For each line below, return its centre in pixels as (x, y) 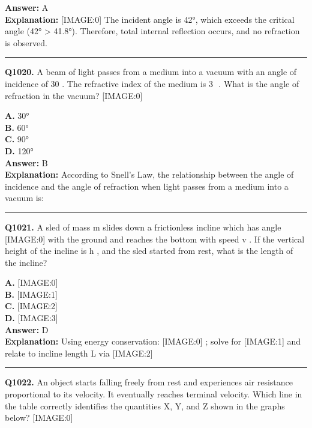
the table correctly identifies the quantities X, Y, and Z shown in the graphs (145, 405)
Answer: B (26, 162)
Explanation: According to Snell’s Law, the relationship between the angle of (149, 174)
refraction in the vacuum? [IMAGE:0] (74, 95)
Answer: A (27, 7)
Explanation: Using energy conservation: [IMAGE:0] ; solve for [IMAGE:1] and (153, 341)
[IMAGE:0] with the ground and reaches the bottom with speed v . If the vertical (155, 239)
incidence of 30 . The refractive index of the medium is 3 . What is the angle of (152, 83)
